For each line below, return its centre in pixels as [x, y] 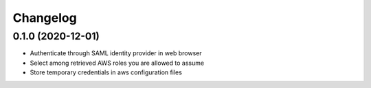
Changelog [45, 18]
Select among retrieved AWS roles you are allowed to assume [117, 63]
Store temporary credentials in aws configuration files [106, 72]
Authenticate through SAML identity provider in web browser [116, 53]
